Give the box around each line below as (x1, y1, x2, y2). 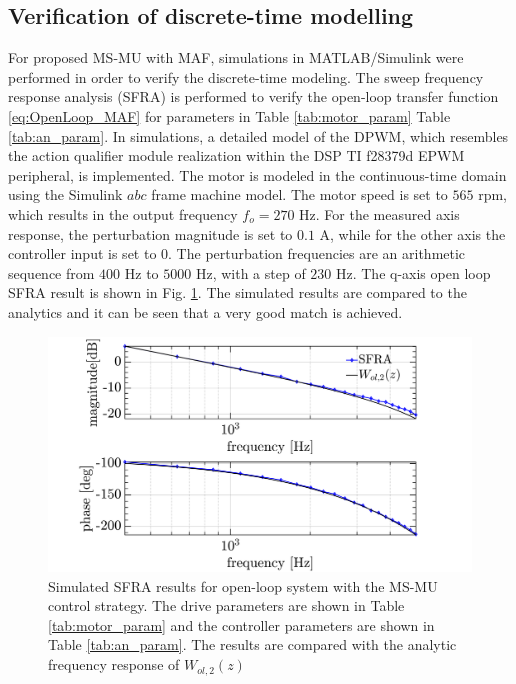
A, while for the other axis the (319, 223, 506, 244)
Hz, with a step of (195, 262, 306, 283)
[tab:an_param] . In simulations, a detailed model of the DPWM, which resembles (8, 125, 509, 146)
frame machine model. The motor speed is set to (151, 184, 448, 205)
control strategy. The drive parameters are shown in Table (48, 595, 405, 616)
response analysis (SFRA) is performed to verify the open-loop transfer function (8, 86, 499, 107)
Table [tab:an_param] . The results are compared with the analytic (48, 634, 457, 655)
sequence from (8, 262, 95, 283)
